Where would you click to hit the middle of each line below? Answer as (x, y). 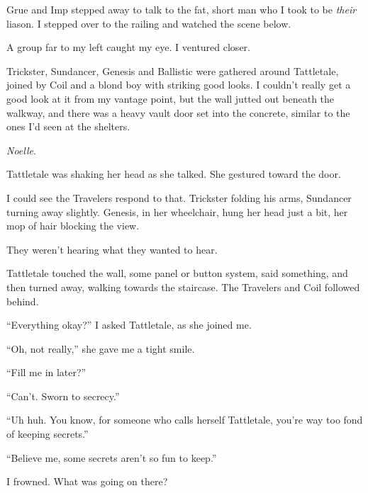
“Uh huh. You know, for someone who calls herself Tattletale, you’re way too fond (185, 420)
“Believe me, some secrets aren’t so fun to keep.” (112, 457)
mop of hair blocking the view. (73, 226)
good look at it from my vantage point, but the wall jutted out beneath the (171, 98)
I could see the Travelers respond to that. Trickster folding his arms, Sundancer (179, 197)
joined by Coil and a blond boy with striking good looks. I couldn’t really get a (179, 85)
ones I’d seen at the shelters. (68, 126)
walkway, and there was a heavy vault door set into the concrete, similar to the (178, 112)
